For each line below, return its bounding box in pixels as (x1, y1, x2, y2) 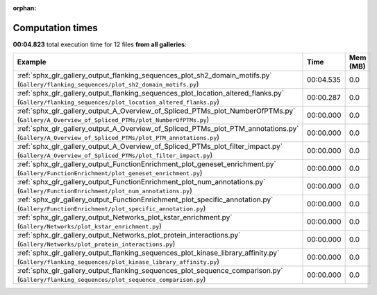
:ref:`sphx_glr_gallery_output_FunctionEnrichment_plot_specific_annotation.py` (17, 195, 274, 204)
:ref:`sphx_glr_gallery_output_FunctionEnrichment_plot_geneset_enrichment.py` (17, 159, 277, 169)
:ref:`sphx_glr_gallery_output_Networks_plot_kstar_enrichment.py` (17, 213, 233, 222)
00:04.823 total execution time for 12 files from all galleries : (12, 40, 187, 48)
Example (17, 57, 47, 67)
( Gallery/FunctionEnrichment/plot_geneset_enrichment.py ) (17, 168, 203, 178)
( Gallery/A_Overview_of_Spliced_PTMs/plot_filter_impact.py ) (17, 150, 213, 160)
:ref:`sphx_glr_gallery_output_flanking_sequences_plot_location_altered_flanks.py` (17, 89, 285, 98)
